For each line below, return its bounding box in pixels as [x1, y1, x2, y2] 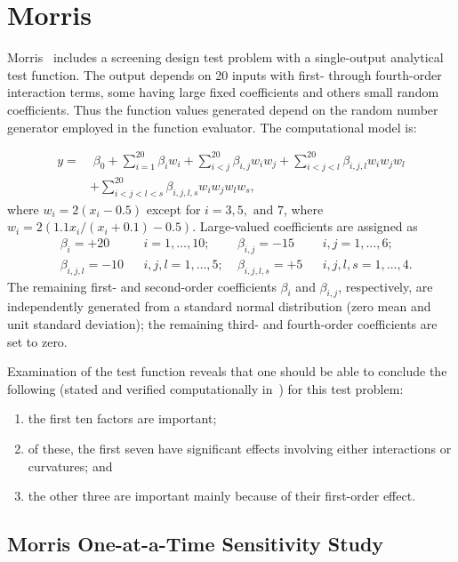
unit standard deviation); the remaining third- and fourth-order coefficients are [7, 314, 438, 333]
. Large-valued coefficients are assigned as [192, 217, 418, 236]
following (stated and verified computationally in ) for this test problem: [7, 379, 404, 397]
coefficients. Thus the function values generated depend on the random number [7, 100, 438, 118]
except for [146, 199, 201, 218]
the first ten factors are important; [28, 409, 217, 428]
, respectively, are [338, 277, 433, 295]
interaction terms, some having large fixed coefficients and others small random [7, 83, 439, 101]
